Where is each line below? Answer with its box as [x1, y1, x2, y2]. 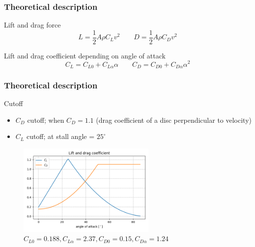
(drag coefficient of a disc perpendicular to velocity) [96, 114, 252, 125]
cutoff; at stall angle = [26, 131, 95, 141]
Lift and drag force [4, 20, 61, 30]
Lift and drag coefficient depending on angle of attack [4, 50, 166, 60]
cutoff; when [27, 114, 64, 125]
